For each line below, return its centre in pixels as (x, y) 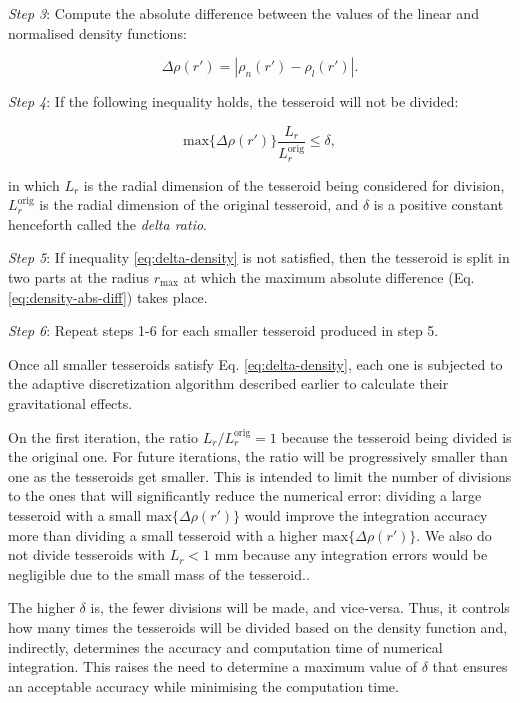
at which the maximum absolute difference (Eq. (329, 277)
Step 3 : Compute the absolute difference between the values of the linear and (243, 13)
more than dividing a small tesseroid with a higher (163, 534)
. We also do (454, 534)
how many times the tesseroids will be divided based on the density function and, (258, 626)
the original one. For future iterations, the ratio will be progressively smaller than (258, 456)
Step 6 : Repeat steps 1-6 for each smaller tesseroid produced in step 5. (223, 330)
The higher (41, 607)
